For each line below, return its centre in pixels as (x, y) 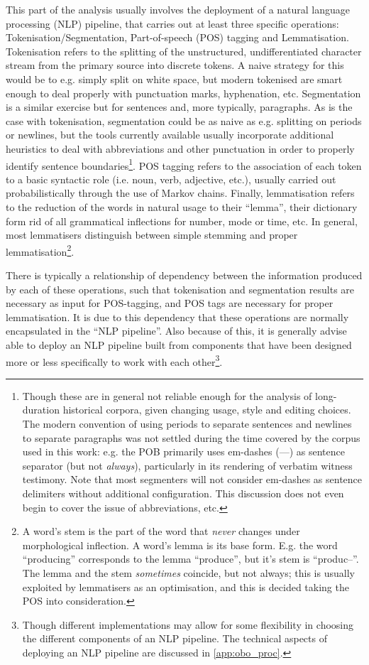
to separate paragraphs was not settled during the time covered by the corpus (191, 437)
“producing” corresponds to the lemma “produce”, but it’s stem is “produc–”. (191, 559)
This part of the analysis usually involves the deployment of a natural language (178, 9)
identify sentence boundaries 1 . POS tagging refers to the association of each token (184, 164)
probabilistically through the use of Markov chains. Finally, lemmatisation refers (180, 193)
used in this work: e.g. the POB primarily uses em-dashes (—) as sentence (183, 452)
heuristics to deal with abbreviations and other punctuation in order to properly (180, 148)
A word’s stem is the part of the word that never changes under (161, 531)
